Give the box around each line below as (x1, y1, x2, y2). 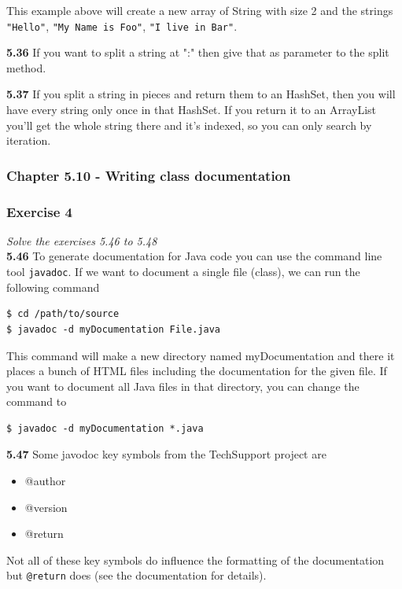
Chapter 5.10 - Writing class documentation (6, 165, 291, 185)
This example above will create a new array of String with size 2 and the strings (6, 2, 393, 18)
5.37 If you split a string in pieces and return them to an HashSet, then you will (6, 86, 396, 102)
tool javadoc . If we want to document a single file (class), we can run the (6, 263, 360, 280)
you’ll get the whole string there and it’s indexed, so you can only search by (6, 116, 372, 133)
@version (24, 499, 68, 515)
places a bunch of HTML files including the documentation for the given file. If (6, 363, 387, 379)
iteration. (6, 132, 51, 149)
